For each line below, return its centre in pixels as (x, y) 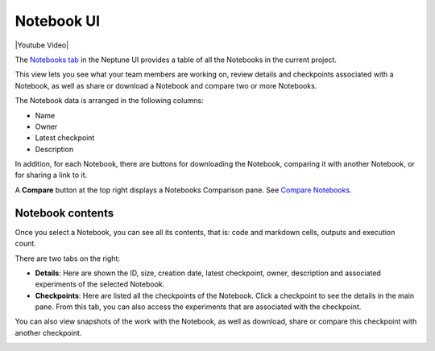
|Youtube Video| (42, 45)
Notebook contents (64, 213)
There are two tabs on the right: (68, 258)
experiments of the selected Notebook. (100, 284)
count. (25, 244)
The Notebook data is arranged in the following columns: (109, 101)
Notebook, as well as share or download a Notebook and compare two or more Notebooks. (166, 85)
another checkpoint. (48, 332)
